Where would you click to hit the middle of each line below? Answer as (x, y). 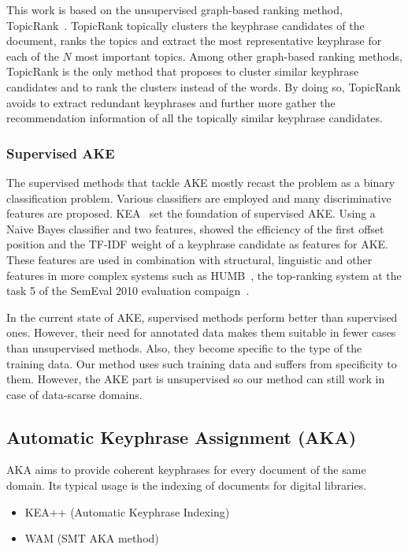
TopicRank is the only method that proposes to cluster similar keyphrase (183, 71)
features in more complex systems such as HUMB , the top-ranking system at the (204, 275)
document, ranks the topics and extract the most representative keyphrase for (194, 41)
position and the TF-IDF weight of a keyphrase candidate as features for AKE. (197, 244)
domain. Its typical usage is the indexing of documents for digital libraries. (187, 485)
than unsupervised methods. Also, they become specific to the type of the (184, 347)
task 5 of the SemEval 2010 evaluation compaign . (128, 291)
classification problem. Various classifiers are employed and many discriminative (199, 198)
